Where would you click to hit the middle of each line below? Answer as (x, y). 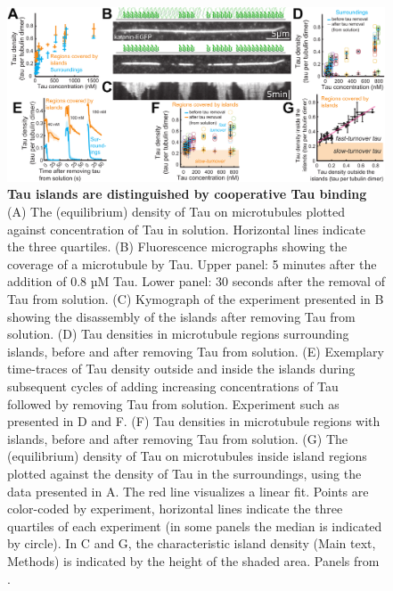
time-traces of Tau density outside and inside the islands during (181, 369)
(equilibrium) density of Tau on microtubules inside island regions (187, 456)
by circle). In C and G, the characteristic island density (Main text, (192, 543)
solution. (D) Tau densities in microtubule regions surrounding (178, 334)
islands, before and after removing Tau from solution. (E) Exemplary (196, 351)
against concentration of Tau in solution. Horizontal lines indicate (187, 229)
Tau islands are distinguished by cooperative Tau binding (187, 194)
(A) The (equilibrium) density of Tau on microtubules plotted (176, 212)
